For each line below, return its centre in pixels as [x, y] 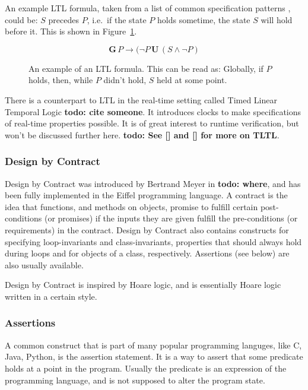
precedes [63, 19]
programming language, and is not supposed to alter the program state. [135, 380]
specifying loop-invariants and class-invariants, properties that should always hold [153, 241]
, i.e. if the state [117, 19]
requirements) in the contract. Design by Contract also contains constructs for [147, 229]
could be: [21, 19]
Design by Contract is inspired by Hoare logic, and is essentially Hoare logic [143, 285]
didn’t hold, [125, 80]
